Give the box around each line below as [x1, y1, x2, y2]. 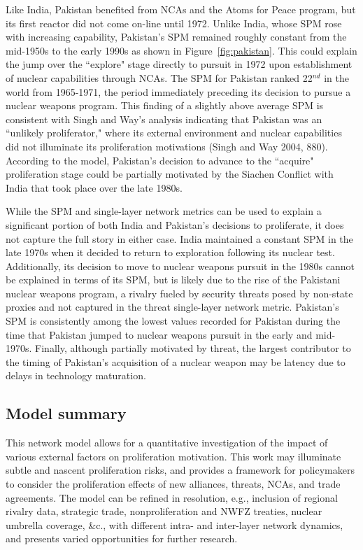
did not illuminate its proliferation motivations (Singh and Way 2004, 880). [6, 139, 328, 153]
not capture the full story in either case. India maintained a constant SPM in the [6, 231, 353, 246]
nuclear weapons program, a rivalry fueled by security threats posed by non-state [6, 285, 353, 300]
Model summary [6, 402, 127, 424]
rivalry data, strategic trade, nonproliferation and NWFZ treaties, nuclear [6, 504, 322, 519]
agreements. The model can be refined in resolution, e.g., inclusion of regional [6, 490, 338, 505]
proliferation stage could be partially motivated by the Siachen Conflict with [6, 167, 334, 181]
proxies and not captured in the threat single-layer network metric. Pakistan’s [6, 299, 339, 314]
